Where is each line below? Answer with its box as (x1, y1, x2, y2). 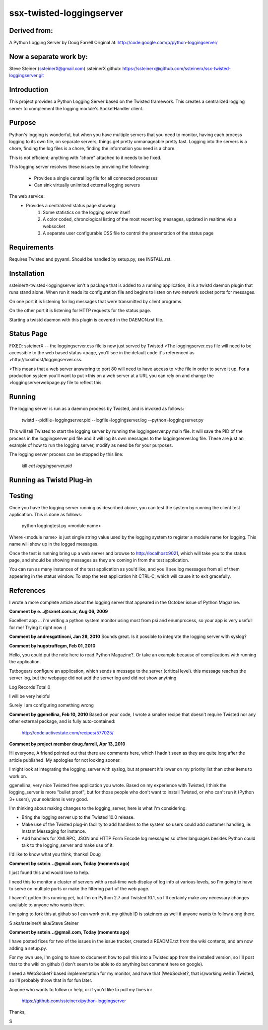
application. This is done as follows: (9, 512, 82, 518)
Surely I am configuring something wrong (9, 702, 94, 708)
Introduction (9, 85, 49, 94)
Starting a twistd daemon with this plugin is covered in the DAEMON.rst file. (9, 317, 164, 322)
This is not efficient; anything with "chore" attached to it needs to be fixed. (9, 155, 162, 160)
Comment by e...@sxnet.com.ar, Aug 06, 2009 (9, 609, 108, 615)
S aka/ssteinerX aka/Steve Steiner (9, 920, 79, 926)
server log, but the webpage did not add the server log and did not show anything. (9, 675, 178, 681)
